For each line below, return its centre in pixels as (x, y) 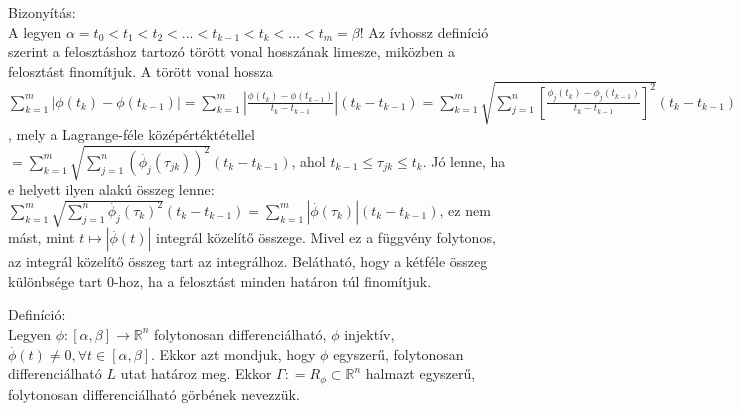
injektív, (369, 333)
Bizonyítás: (42, 12)
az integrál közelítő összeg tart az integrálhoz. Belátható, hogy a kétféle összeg (248, 261)
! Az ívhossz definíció (424, 31)
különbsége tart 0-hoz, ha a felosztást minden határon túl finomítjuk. (220, 280)
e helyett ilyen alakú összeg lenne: (111, 189)
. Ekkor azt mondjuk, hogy (233, 353)
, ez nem (465, 209)
